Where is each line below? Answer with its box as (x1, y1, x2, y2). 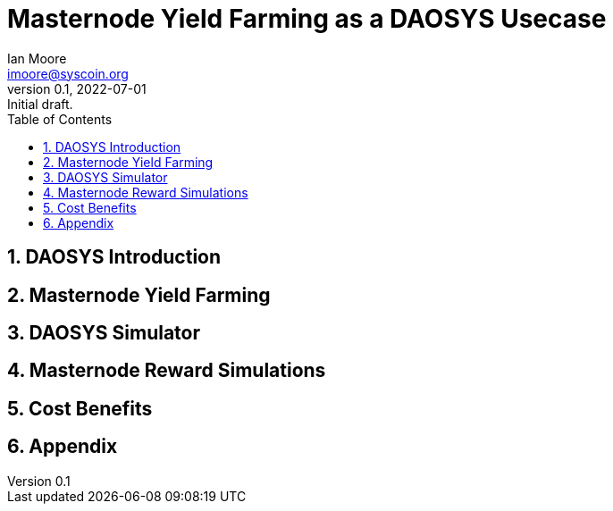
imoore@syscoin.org (7, 65, 129, 81)
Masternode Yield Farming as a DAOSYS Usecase (7, 4, 607, 34)
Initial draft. (7, 96, 73, 112)
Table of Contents (7, 111, 113, 127)
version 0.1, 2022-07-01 (7, 80, 147, 96)
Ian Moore (7, 50, 67, 66)
